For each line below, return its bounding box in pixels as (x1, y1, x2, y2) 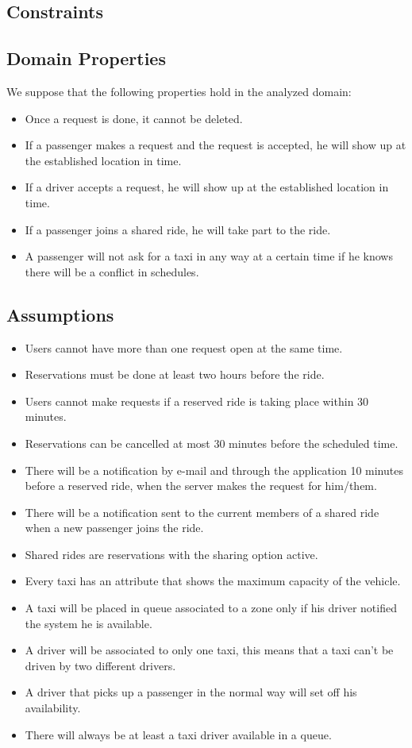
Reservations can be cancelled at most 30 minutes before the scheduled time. (25, 434, 399, 451)
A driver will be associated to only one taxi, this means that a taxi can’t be (25, 642, 394, 658)
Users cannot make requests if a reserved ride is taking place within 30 (25, 392, 369, 409)
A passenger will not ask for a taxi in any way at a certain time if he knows (25, 248, 393, 264)
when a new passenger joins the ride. (25, 519, 204, 536)
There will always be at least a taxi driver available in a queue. (25, 726, 332, 742)
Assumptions (6, 302, 114, 326)
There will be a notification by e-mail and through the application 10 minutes (25, 461, 403, 478)
